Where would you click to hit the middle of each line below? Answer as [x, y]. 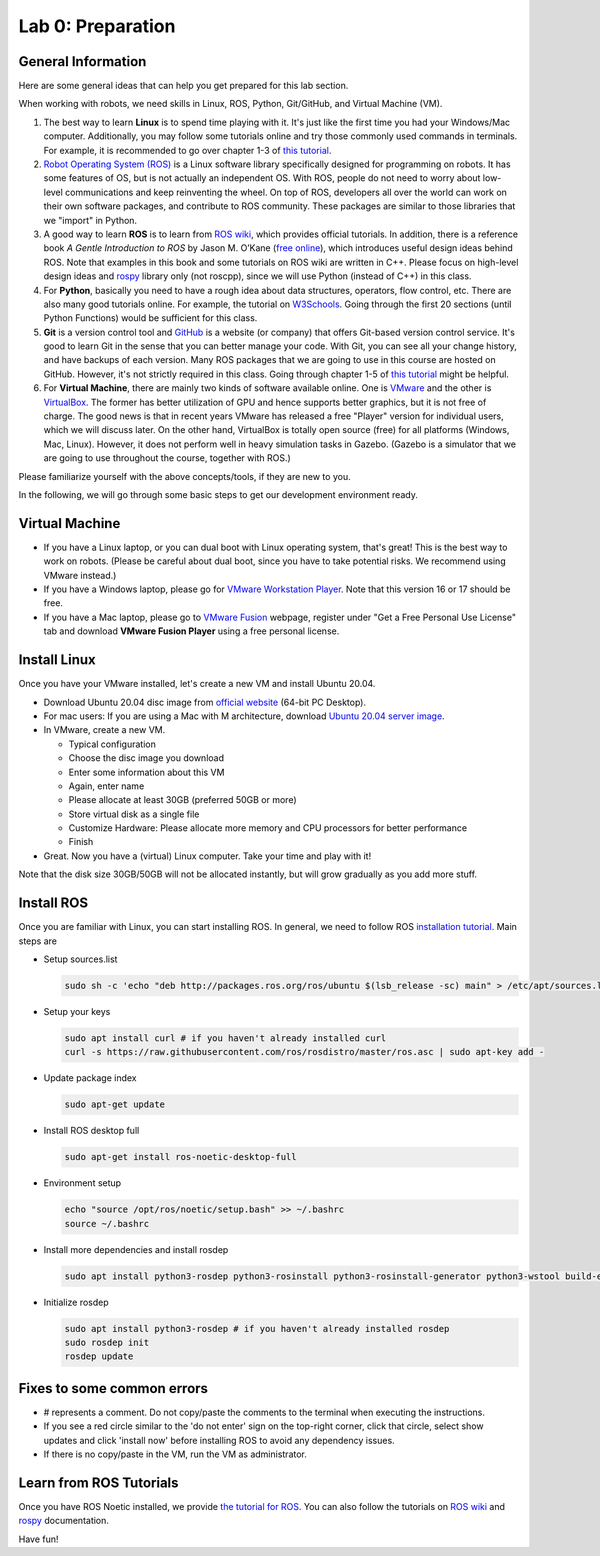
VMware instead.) [80, 575]
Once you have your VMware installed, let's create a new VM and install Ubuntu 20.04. [197, 684]
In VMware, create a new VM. [104, 730]
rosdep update [99, 1356]
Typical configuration [112, 744]
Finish [81, 842]
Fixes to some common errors [113, 1388]
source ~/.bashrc [107, 1223]
